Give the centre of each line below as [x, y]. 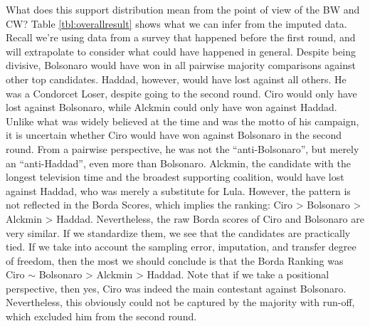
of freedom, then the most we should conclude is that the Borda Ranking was [175, 260]
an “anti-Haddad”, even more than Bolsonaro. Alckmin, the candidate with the [178, 163]
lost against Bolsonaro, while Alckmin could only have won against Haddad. [171, 107]
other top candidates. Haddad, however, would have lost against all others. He [176, 79]
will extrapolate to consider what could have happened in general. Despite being [181, 51]
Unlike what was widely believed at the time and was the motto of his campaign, [183, 121]
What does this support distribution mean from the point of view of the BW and [183, 9]
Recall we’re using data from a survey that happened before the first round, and [181, 37]
